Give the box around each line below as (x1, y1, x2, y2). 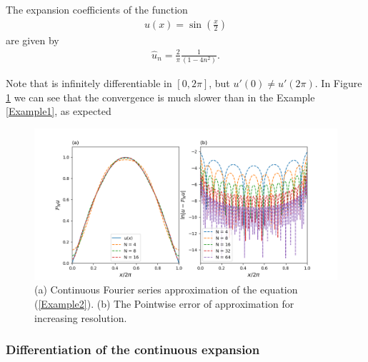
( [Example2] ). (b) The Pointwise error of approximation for (34, 296, 294, 311)
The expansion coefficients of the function (6, 2, 188, 16)
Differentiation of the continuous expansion (6, 341, 260, 358)
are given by (6, 32, 59, 47)
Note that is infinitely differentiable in (6, 76, 172, 91)
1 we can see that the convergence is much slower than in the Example (6, 89, 315, 104)
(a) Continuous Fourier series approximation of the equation (34, 282, 298, 297)
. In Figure (314, 76, 362, 91)
